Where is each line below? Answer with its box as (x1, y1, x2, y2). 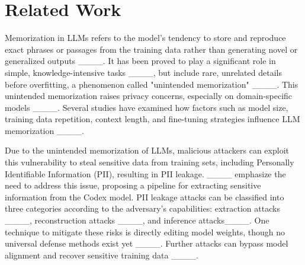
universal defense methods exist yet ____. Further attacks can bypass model (5, 237, 288, 250)
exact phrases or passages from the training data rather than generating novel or (5, 43, 298, 55)
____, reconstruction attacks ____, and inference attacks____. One (5, 214, 269, 226)
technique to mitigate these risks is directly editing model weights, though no (5, 225, 285, 238)
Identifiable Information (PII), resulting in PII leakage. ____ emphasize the (5, 167, 286, 180)
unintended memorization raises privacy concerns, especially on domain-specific (5, 90, 293, 102)
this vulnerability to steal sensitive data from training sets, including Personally (5, 156, 294, 168)
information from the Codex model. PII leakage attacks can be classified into (5, 190, 284, 203)
